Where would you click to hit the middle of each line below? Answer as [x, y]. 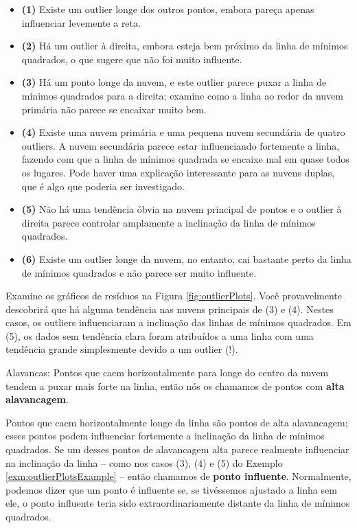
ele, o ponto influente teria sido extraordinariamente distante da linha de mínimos [178, 503]
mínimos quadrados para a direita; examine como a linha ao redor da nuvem [182, 95]
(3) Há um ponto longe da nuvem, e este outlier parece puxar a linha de [174, 82]
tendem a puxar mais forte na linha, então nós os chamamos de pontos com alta [175, 386]
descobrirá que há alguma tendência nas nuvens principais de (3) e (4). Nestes [170, 309]
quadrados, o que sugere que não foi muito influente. [132, 59]
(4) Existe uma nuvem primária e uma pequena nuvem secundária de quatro [183, 132]
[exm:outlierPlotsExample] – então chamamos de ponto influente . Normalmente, [178, 476]
